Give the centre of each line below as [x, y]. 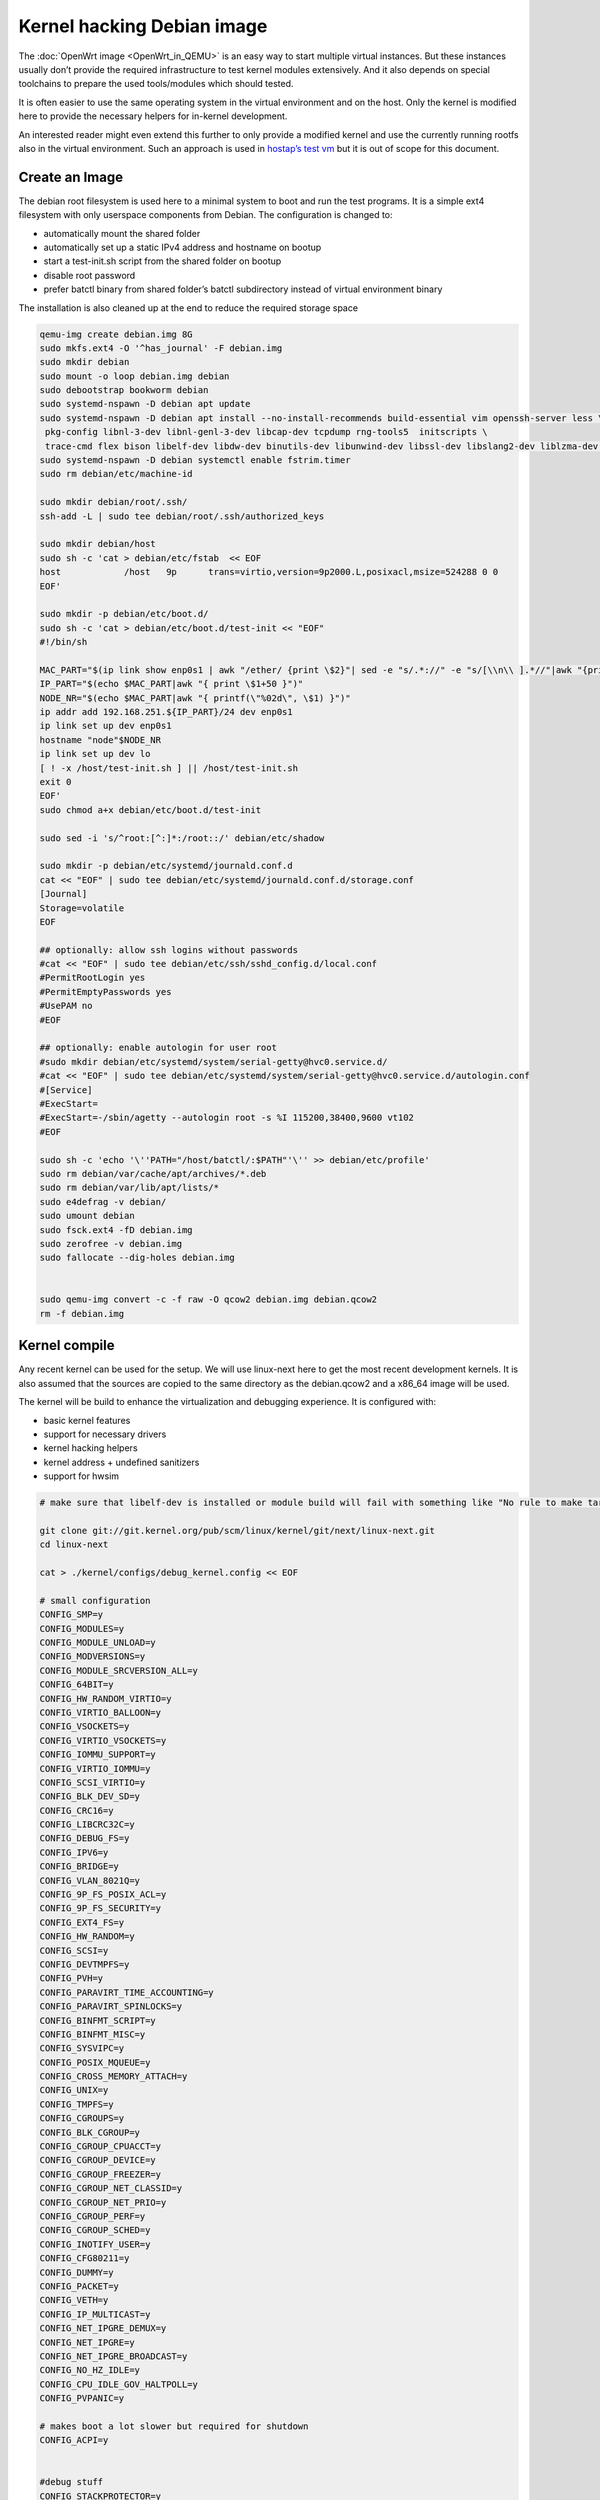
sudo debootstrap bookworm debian [124, 390]
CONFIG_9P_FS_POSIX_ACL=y [103, 1894]
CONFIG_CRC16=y [76, 1810]
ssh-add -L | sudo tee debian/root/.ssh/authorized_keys [182, 516]
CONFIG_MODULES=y [82, 1628]
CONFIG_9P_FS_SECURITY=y [100, 1908]
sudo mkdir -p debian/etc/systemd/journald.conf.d [166, 866]
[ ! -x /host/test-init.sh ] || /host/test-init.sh [169, 768]
